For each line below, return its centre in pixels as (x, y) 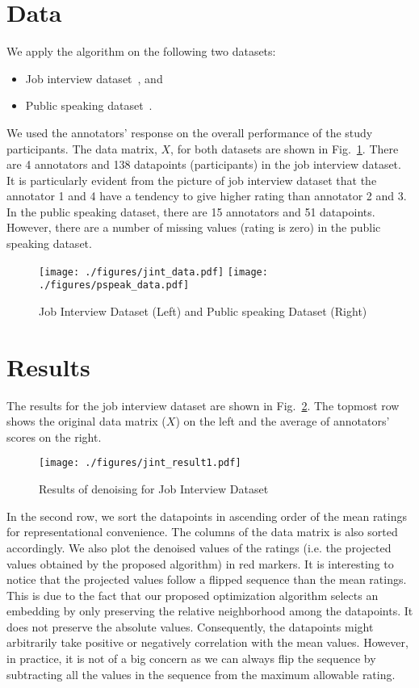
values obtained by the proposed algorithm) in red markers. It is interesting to (200, 563)
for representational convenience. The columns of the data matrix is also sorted (202, 532)
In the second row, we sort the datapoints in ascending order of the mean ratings (207, 516)
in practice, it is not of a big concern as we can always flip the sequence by (191, 659)
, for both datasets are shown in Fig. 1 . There (285, 148)
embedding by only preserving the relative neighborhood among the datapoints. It (210, 611)
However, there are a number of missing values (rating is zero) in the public (194, 227)
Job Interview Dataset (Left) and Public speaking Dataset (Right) (203, 310)
